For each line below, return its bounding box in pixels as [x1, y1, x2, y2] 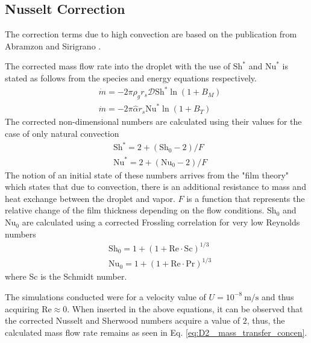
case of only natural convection [5, 127, 119, 140]
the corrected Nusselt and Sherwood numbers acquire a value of [5, 314, 240, 327]
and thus [262, 290, 294, 303]
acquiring [5, 302, 39, 315]
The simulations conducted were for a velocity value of [5, 290, 206, 303]
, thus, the [247, 314, 285, 327]
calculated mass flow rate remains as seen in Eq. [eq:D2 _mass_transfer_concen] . [5, 326, 307, 338]
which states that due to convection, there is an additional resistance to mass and [5, 180, 306, 193]
